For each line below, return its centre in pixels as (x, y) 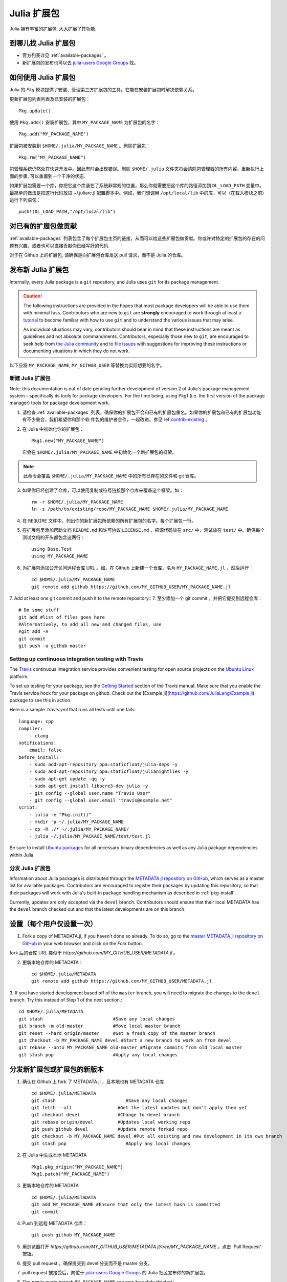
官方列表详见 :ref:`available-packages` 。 (66, 55)
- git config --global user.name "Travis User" (90, 793)
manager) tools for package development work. (60, 403)
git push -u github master (52, 646)
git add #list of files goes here (62, 617)
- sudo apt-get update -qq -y (67, 779)
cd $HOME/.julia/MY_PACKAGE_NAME (73, 580)
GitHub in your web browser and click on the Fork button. (83, 943)
